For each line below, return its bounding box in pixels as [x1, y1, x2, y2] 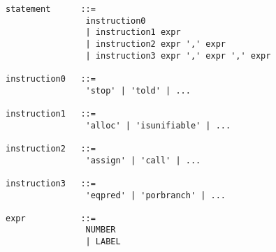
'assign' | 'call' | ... [85, 155, 201, 165]
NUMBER [85, 225, 116, 235]
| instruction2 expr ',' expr [85, 38, 226, 49]
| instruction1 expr [85, 27, 181, 38]
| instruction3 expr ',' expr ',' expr [85, 50, 271, 61]
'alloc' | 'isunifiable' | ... [85, 120, 231, 131]
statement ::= [6, 4, 96, 14]
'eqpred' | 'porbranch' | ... [85, 190, 226, 200]
